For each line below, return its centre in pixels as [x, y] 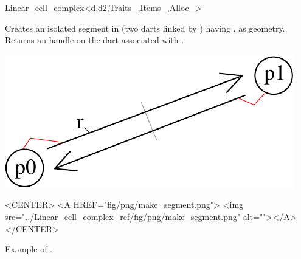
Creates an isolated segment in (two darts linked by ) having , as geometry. [145, 28]
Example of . [29, 249]
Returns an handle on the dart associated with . [95, 40]
